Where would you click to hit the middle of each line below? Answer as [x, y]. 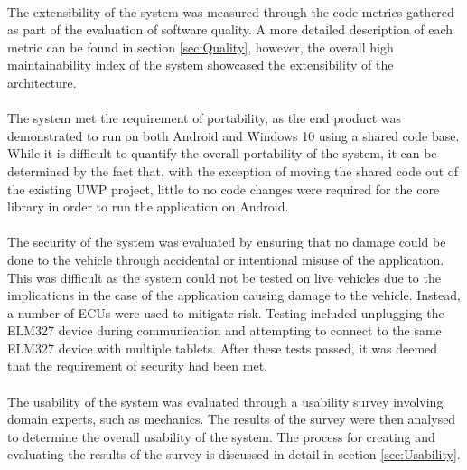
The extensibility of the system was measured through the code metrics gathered [231, 11]
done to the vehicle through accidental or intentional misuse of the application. [226, 259]
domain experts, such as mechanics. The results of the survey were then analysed [232, 419]
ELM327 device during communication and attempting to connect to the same [224, 330]
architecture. [42, 82]
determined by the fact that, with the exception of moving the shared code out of [233, 170]
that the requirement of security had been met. [137, 366]
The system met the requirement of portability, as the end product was [205, 118]
